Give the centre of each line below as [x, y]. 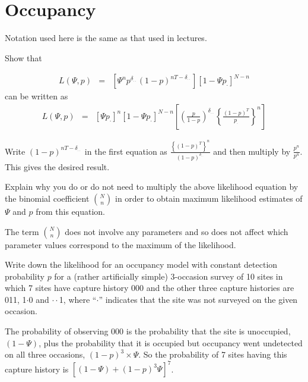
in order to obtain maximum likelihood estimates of [209, 198]
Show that [23, 57]
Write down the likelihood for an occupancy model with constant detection [141, 264]
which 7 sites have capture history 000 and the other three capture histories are [150, 288]
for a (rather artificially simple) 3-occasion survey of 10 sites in [169, 276]
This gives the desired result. [57, 166]
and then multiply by [252, 151]
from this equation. [70, 211]
